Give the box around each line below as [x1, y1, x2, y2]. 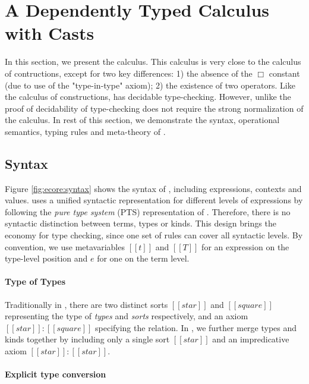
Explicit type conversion [5, 368, 106, 380]
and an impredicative [212, 333, 289, 345]
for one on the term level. [97, 252, 190, 265]
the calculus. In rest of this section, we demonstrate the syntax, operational [5, 114, 280, 126]
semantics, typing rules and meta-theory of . [5, 125, 166, 137]
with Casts [5, 21, 94, 45]
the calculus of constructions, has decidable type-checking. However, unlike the [5, 90, 291, 103]
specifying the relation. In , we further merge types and [95, 321, 297, 333]
